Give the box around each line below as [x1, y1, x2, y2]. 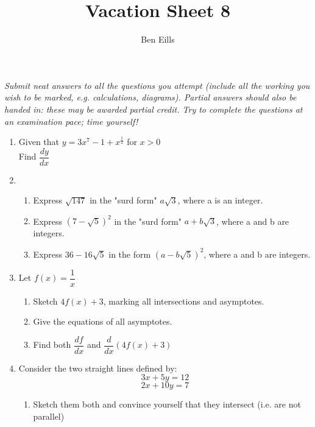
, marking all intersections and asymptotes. [103, 294, 264, 307]
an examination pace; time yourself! [4, 115, 138, 127]
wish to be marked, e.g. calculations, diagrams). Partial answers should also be [4, 91, 297, 104]
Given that [18, 135, 60, 148]
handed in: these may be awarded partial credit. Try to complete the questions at [4, 102, 303, 115]
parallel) [33, 410, 65, 423]
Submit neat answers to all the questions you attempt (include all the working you [4, 79, 310, 91]
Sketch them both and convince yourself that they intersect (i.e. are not [33, 398, 301, 411]
